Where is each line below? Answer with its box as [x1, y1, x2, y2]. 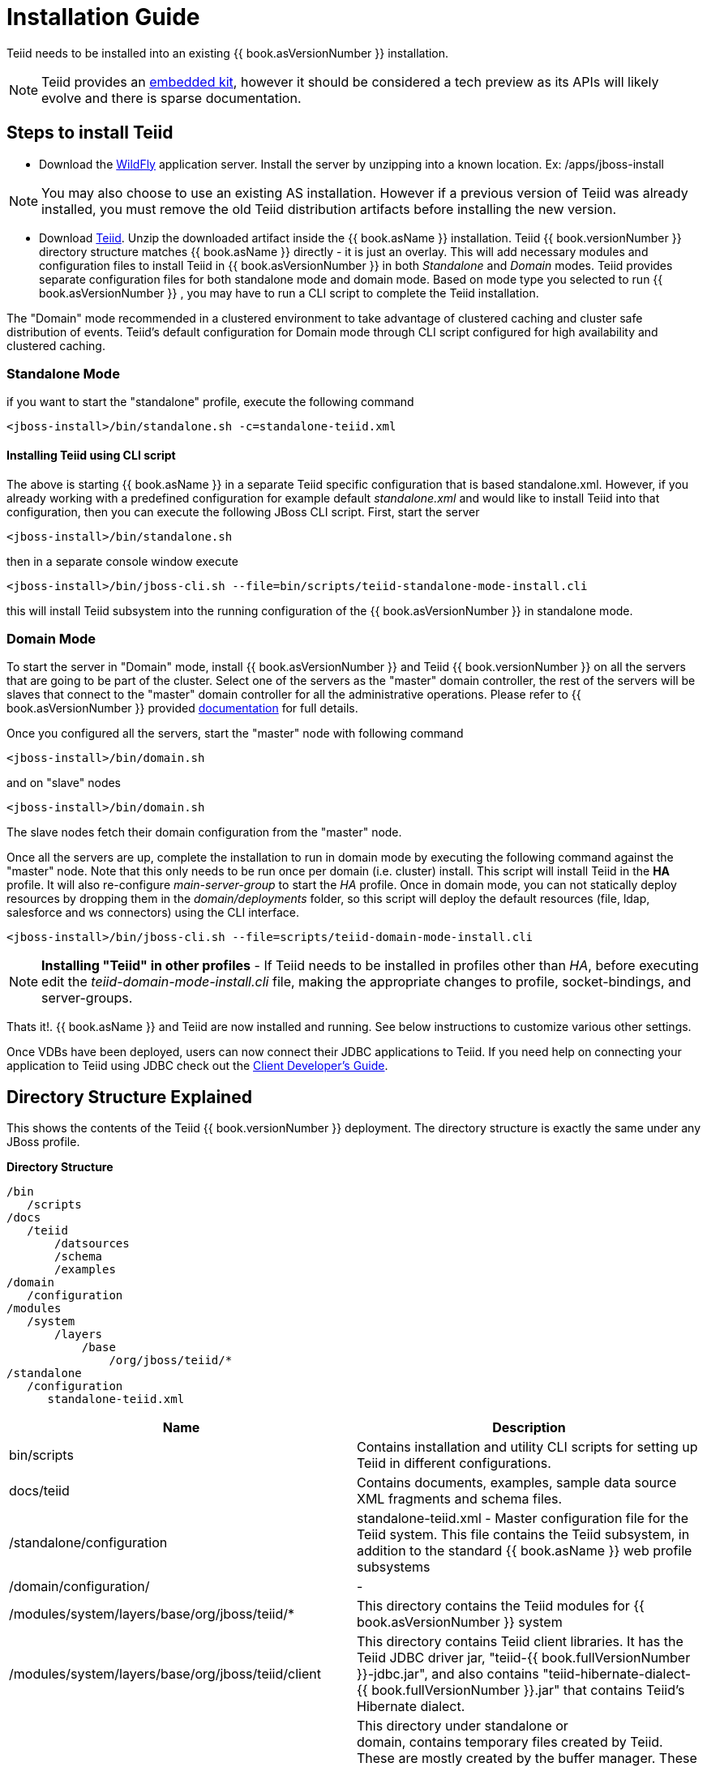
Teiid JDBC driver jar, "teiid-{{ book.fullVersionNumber [357, 1649, 691, 1666]
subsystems [357, 1559, 431, 1576]
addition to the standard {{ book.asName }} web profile [357, 1542, 692, 1559]
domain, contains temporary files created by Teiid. [357, 1734, 663, 1751]
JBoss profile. [6, 1135, 80, 1149]
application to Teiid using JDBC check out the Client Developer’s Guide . [6, 1059, 388, 1073]
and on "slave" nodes [6, 776, 122, 790]
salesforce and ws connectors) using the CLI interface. [6, 905, 299, 920]
